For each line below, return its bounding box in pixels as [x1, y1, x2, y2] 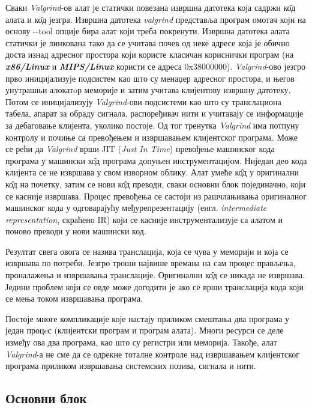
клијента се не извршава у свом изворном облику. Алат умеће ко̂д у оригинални [5, 166, 299, 178]
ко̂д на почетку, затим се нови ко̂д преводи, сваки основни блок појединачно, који [5, 177, 306, 190]
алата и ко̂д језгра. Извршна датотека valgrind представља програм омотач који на [5, 13, 306, 25]
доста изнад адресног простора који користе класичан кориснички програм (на [5, 48, 294, 61]
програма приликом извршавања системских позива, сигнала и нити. [5, 359, 256, 372]
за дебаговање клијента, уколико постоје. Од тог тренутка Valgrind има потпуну [5, 118, 299, 131]
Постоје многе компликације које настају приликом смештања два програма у [5, 312, 290, 324]
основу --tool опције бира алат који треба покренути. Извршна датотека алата [5, 25, 290, 37]
